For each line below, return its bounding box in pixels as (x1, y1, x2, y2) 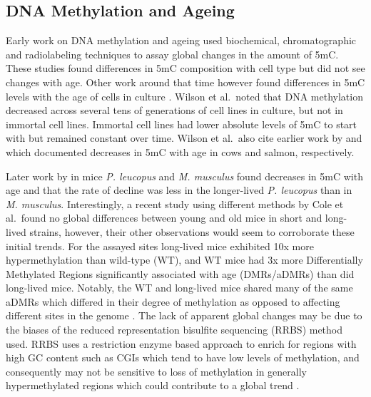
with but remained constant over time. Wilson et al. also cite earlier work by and (6, 130, 362, 145)
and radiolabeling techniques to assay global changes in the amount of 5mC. (6, 46, 339, 61)
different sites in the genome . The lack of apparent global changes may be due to (6, 308, 362, 323)
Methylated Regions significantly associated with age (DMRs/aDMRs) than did (6, 266, 355, 281)
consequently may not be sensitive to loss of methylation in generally (6, 364, 307, 378)
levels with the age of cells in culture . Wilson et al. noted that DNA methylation (6, 88, 363, 103)
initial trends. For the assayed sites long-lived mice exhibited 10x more (6, 238, 314, 253)
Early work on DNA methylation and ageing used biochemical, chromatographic (6, 33, 357, 48)
